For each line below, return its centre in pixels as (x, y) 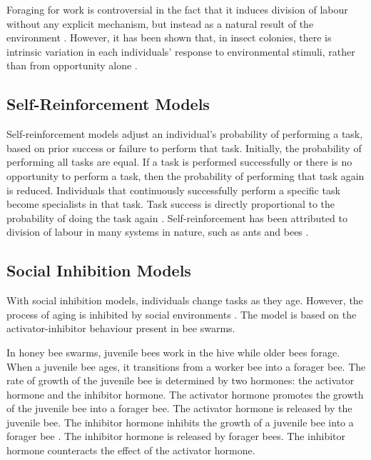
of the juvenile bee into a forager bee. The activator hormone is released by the (179, 408)
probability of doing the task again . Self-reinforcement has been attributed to (177, 217)
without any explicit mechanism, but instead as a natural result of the (160, 23)
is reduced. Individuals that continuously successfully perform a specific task (173, 190)
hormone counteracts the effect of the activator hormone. (131, 450)
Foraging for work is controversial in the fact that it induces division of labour (177, 9)
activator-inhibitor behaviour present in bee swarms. (121, 328)
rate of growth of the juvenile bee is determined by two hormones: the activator (181, 380)
